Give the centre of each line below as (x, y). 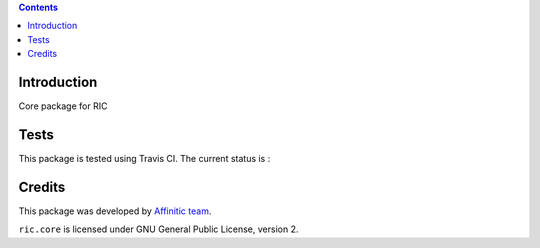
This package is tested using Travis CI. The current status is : (144, 158)
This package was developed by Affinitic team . (115, 211)
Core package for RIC (63, 106)
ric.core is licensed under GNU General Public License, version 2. (158, 229)
